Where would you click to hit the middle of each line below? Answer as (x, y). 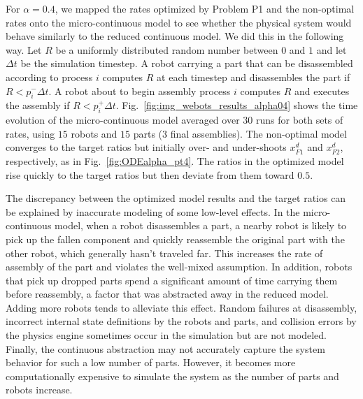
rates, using (30, 133)
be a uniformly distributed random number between (167, 49)
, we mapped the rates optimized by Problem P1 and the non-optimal (205, 8)
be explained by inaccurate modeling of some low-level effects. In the (153, 211)
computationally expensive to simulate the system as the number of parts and (172, 376)
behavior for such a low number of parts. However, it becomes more (151, 362)
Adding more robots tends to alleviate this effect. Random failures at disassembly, (181, 307)
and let (332, 49)
